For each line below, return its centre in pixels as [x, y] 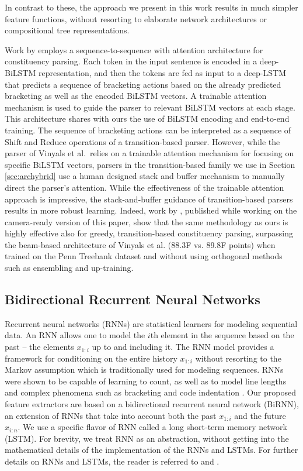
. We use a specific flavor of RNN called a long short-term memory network [152, 427]
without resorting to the [238, 358]
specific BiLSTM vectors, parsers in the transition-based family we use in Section [150, 164]
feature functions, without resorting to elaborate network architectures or [136, 18]
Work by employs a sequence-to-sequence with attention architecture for [134, 49]
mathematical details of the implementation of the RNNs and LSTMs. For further [151, 450]
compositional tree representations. [67, 30]
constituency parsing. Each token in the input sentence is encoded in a [131, 61]
